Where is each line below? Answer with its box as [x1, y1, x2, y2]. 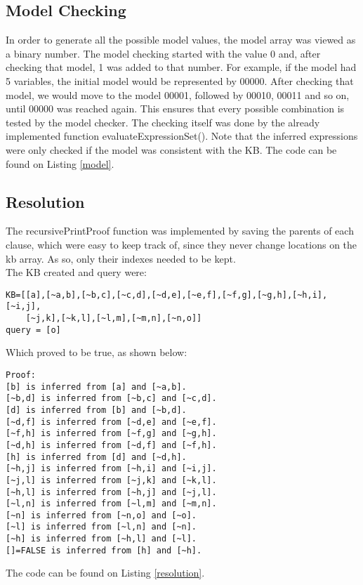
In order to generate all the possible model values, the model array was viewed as [6, 32, 356, 47]
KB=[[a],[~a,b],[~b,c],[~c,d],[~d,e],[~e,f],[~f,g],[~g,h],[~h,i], [6, 289, 328, 300]
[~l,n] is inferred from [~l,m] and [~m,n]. [6, 499, 217, 509]
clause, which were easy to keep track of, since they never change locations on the [6, 237, 357, 251]
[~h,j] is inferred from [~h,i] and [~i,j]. [6, 464, 217, 474]
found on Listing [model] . [6, 156, 114, 171]
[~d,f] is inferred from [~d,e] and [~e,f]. [6, 416, 217, 427]
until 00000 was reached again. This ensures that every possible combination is [6, 101, 345, 116]
